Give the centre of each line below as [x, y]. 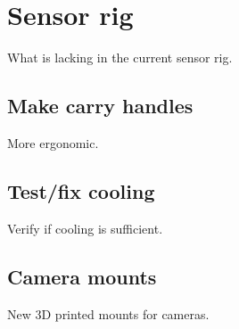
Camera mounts [82, 276]
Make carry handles [100, 106]
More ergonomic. [53, 142]
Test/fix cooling [81, 190]
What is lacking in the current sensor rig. [120, 58]
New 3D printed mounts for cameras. [108, 313]
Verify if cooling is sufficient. [85, 228]
